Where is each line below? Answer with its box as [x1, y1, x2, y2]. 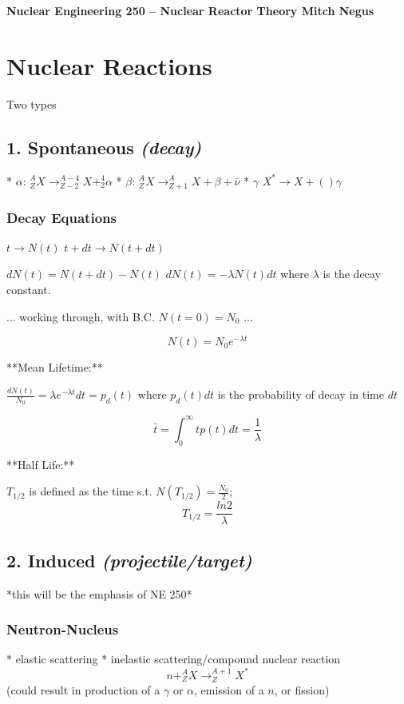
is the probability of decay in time [217, 386, 384, 403]
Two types [6, 95, 57, 112]
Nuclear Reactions [6, 49, 212, 82]
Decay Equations [6, 207, 117, 227]
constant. [6, 281, 51, 298]
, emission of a [194, 681, 264, 698]
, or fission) [274, 681, 330, 698]
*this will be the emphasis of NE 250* [6, 585, 192, 602]
